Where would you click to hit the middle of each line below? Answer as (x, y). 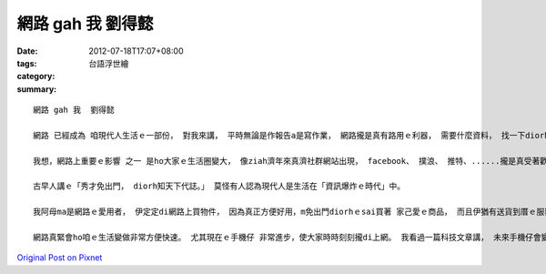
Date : (27, 51)
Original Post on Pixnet (60, 258)
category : (36, 76)
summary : (37, 89)
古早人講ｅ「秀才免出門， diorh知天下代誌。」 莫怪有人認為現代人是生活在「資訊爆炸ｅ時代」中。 (219, 186)
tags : (27, 63)
